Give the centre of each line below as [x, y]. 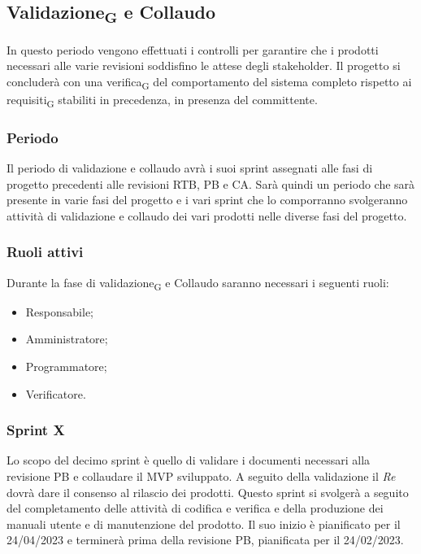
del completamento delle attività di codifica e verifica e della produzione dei [195, 508]
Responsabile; [59, 311]
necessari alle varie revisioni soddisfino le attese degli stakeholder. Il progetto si [204, 65]
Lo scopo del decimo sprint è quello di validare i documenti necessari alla [189, 460]
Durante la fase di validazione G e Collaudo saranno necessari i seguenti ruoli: [198, 283]
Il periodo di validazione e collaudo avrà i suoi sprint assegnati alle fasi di [190, 168]
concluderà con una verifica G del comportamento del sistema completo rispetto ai [209, 82]
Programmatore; [66, 366]
